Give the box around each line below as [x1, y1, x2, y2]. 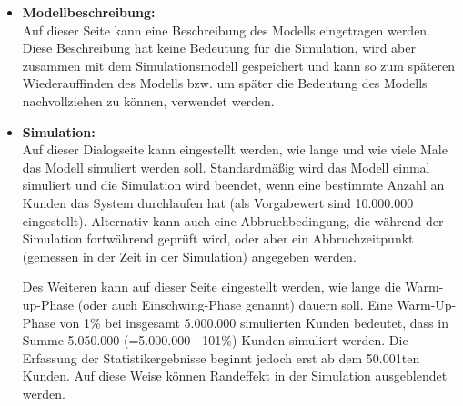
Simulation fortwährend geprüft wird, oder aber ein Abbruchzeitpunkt [22, 229, 414, 248]
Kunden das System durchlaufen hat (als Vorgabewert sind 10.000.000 [22, 193, 414, 212]
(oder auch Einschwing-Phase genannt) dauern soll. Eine [77, 294, 393, 313]
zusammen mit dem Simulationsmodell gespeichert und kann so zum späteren [22, 55, 456, 74]
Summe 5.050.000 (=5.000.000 [22, 331, 191, 350]
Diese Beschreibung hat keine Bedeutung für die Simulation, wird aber [22, 38, 416, 57]
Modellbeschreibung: [22, 3, 156, 21]
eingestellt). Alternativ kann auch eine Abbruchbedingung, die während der [22, 211, 444, 230]
